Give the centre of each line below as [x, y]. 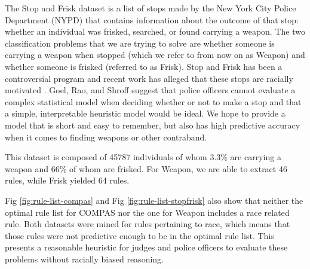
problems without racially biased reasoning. [84, 259]
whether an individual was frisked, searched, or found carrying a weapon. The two [155, 31]
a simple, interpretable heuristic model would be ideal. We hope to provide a [145, 113]
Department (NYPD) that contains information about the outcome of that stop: [152, 19]
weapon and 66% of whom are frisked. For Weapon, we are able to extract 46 [146, 168]
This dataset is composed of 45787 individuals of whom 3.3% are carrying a [143, 157]
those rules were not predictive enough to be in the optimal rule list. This [139, 235]
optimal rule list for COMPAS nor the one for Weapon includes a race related [147, 212]
